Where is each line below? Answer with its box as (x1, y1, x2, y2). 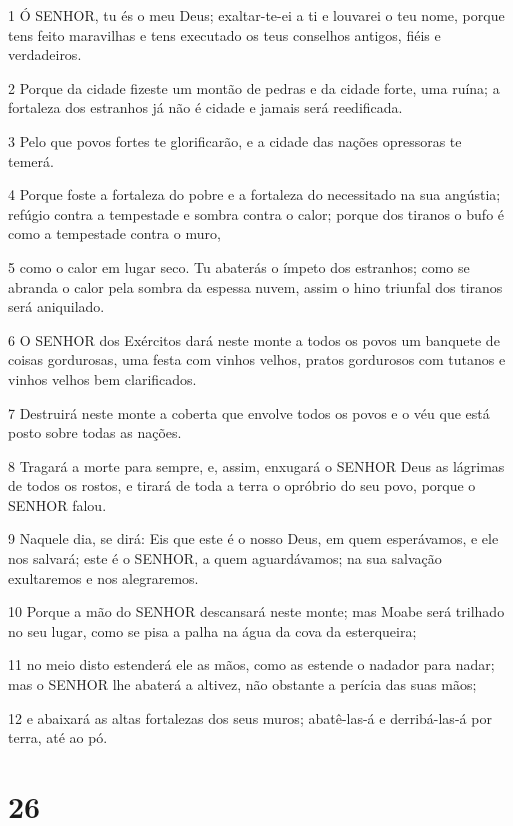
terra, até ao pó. (8, 727, 108, 748)
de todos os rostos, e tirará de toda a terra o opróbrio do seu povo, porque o (8, 475, 476, 496)
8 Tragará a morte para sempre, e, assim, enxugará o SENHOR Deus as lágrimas (8, 455, 505, 476)
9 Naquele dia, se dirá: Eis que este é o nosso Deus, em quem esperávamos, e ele (8, 528, 499, 549)
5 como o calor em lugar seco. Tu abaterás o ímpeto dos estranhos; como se (8, 256, 470, 277)
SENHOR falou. (8, 494, 107, 515)
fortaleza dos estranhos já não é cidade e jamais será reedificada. (8, 97, 403, 118)
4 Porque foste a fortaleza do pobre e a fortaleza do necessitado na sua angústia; (8, 184, 501, 205)
